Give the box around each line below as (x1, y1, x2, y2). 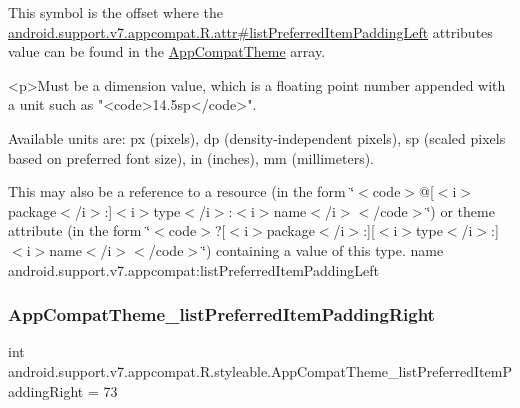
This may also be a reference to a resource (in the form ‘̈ (8, 181, 355, 202)
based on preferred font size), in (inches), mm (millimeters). (8, 147, 375, 168)
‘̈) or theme (426, 200, 495, 221)
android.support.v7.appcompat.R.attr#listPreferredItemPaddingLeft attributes (8, 21, 493, 42)
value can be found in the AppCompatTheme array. (8, 41, 326, 62)
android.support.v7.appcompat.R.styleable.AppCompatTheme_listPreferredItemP (8, 360, 512, 381)
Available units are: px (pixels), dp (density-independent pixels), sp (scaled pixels (8, 127, 506, 148)
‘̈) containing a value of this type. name (202, 239, 444, 260)
